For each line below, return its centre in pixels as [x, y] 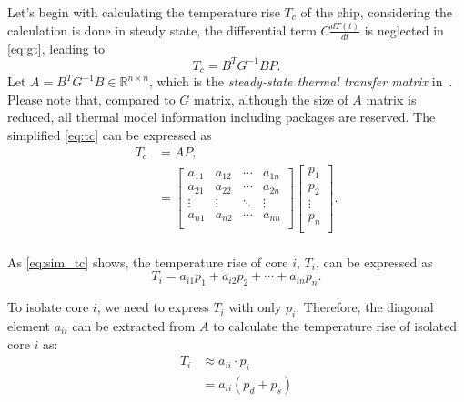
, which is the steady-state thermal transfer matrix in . [301, 81]
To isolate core [48, 307]
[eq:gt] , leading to [56, 48]
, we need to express [153, 307]
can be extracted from [134, 325]
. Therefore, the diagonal [365, 307]
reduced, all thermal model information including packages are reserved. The [222, 117]
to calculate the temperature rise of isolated [335, 325]
